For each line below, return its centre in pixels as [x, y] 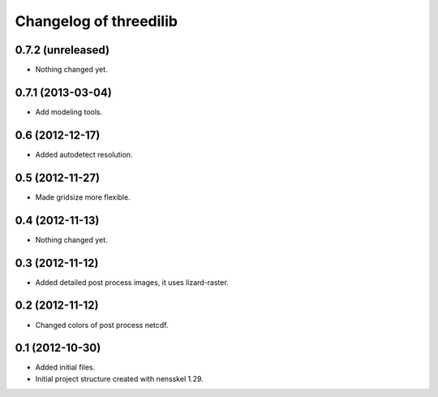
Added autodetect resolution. [84, 154]
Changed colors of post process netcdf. [102, 325]
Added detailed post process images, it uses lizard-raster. [132, 282]
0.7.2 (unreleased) [62, 50]
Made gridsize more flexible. [83, 197]
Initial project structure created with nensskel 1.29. [120, 378]
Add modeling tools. [69, 112]
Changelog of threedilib [97, 21]
